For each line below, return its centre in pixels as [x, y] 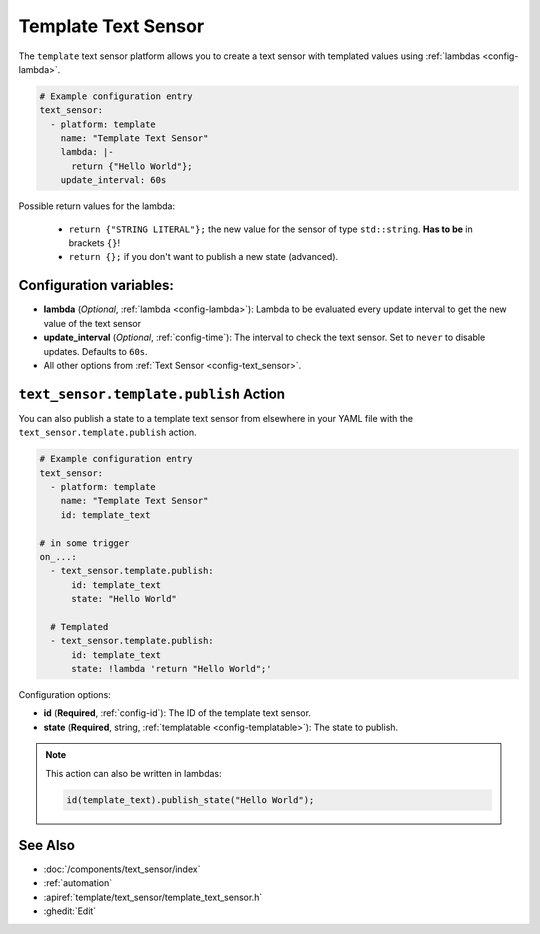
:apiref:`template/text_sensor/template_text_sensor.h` [153, 897]
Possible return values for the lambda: [96, 206]
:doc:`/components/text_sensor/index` [122, 869]
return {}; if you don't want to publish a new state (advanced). [203, 257]
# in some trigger [84, 543]
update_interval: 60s [113, 180]
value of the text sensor [92, 323]
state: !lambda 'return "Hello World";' [171, 669]
